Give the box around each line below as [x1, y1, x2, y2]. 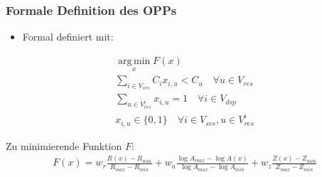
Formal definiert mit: [22, 29, 114, 44]
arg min [118, 55, 151, 66]
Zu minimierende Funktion [6, 138, 122, 153]
